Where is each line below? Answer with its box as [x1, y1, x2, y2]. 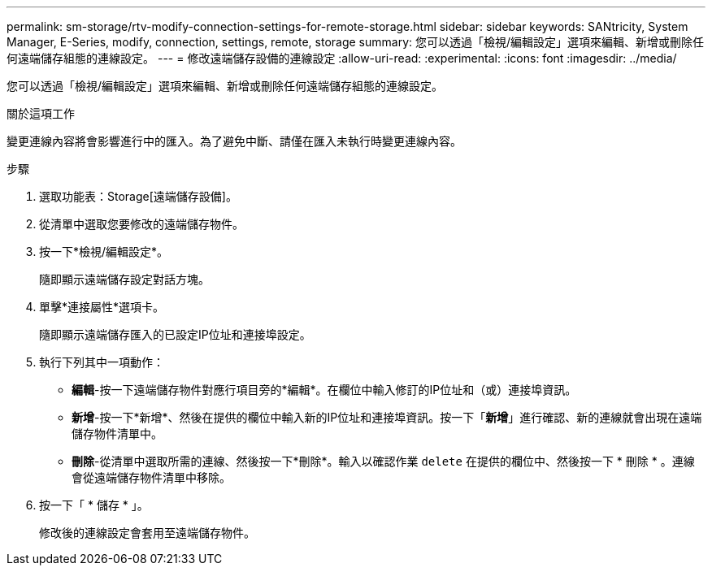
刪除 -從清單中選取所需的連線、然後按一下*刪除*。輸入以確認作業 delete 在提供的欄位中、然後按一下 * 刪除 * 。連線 [72, 454, 695, 468]
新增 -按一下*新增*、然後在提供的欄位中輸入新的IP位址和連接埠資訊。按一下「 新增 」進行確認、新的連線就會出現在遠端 [72, 410, 702, 424]
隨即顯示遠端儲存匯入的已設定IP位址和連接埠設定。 [39, 327, 311, 341]
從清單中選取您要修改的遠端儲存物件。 [39, 217, 244, 231]
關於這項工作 [7, 106, 75, 120]
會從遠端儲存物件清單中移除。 [72, 470, 231, 484]
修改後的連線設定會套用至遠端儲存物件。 [39, 526, 255, 539]
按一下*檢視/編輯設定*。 [39, 245, 169, 258]
